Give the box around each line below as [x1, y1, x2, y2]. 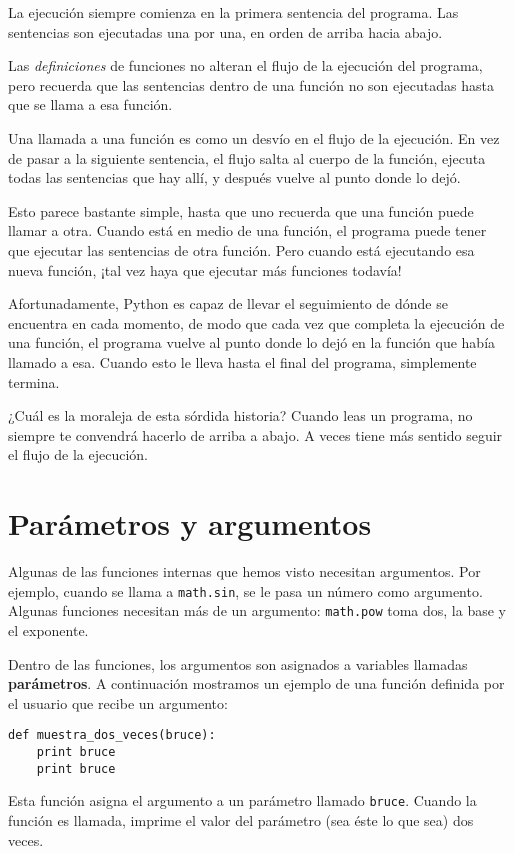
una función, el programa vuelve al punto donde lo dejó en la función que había [8, 332, 496, 353]
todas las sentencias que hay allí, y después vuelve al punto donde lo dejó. [8, 167, 461, 188]
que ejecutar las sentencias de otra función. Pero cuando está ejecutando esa [8, 239, 475, 260]
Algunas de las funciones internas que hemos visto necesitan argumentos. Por [8, 561, 481, 581]
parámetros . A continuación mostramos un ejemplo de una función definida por [8, 673, 505, 694]
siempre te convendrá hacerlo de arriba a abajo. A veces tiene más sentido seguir [8, 424, 503, 445]
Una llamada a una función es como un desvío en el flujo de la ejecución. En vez [8, 127, 500, 148]
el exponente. [8, 619, 89, 640]
